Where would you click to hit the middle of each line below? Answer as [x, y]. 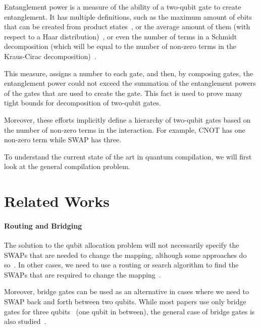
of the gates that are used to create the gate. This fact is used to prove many [123, 93]
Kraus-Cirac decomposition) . [50, 56]
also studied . [25, 321]
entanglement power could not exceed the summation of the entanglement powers [130, 83]
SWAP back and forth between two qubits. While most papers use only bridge [125, 302]
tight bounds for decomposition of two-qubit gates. [83, 103]
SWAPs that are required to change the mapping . [83, 274]
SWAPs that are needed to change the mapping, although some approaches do [125, 255]
